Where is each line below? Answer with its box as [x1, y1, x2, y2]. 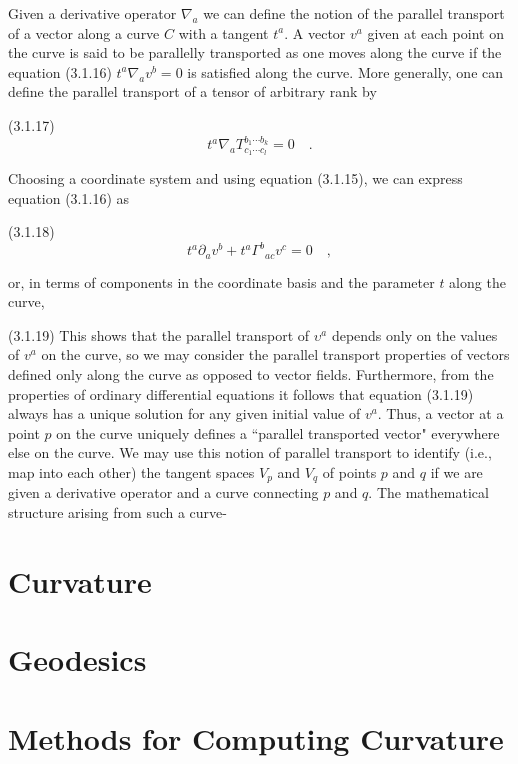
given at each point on [367, 22, 504, 43]
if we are [430, 462, 483, 482]
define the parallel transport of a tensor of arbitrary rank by [8, 81, 377, 102]
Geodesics [8, 639, 147, 680]
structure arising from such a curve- [8, 502, 227, 523]
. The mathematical [368, 482, 489, 503]
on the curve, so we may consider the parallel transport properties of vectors [41, 344, 510, 365]
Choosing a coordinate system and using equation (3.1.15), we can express [8, 167, 463, 188]
